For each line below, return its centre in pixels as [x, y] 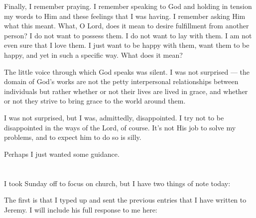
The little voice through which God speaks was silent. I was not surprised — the [127, 71]
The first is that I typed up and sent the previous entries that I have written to [125, 200]
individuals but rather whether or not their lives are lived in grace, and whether [126, 91]
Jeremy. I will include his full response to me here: [81, 209]
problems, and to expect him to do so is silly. [73, 137]
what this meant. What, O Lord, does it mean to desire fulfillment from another [127, 26]
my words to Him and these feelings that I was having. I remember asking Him [125, 16]
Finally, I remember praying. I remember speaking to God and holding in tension [128, 6]
